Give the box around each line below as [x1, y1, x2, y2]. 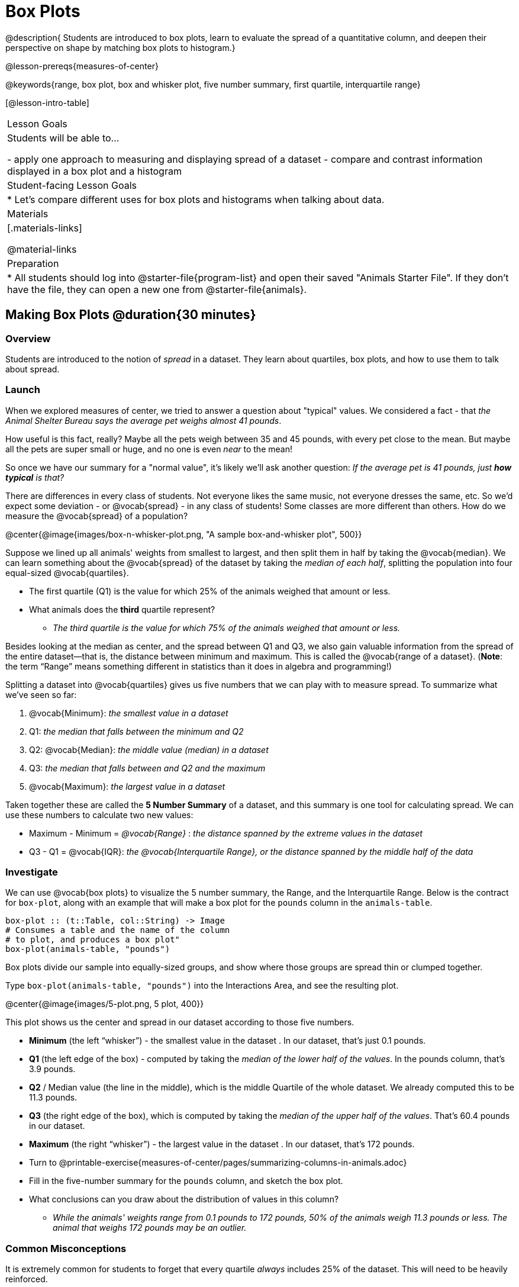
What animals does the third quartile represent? [29, 604, 215, 614]
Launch [5, 384, 40, 396]
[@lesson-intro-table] [5, 97, 89, 108]
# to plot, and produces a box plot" [5, 935, 180, 945]
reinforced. [5, 1274, 48, 1285]
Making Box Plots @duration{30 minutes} [5, 307, 256, 323]
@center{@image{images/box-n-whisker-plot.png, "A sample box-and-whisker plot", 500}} [5, 529, 362, 539]
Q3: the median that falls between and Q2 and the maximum [29, 762, 266, 773]
